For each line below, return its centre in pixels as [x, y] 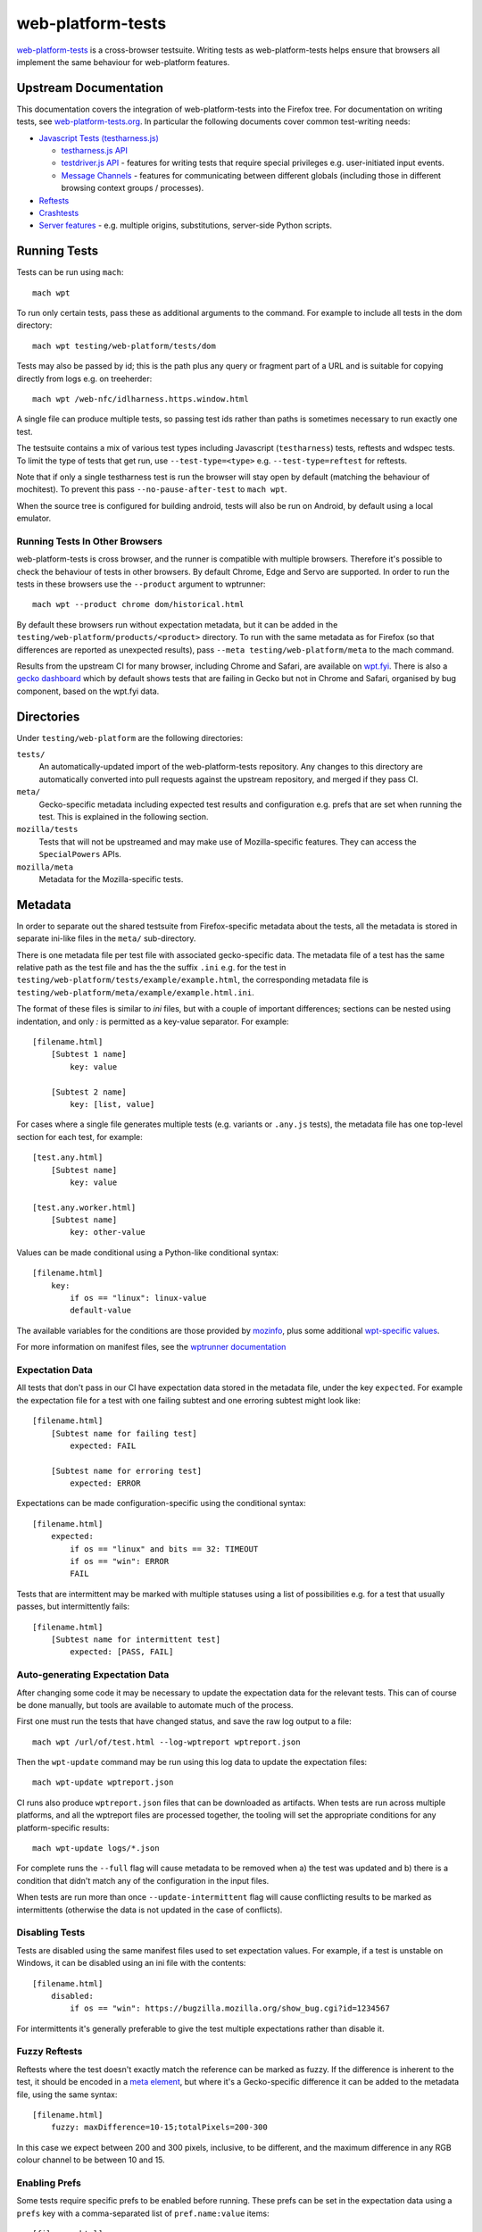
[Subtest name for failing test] [124, 1433]
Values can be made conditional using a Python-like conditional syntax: [148, 1252]
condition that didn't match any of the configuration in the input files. [143, 1880]
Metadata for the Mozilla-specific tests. [111, 879]
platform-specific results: [63, 1828]
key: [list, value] [112, 1104]
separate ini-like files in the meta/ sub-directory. [106, 938]
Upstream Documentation [90, 88]
